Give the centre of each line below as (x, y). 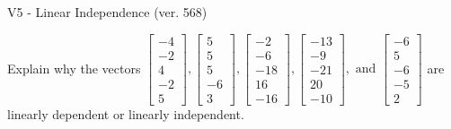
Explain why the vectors (74, 68)
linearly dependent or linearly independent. (126, 113)
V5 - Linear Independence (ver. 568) (107, 12)
